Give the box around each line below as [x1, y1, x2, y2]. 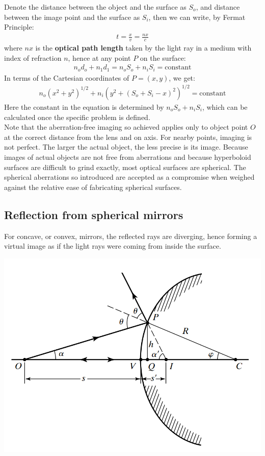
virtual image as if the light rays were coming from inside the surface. [4, 241, 221, 251]
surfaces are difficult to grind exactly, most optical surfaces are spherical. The [4, 161, 246, 172]
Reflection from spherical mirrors [4, 206, 183, 222]
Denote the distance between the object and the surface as [4, 2, 187, 12]
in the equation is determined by [62, 101, 164, 112]
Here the [4, 101, 31, 112]
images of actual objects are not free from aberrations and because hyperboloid [4, 151, 251, 162]
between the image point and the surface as [4, 11, 140, 22]
